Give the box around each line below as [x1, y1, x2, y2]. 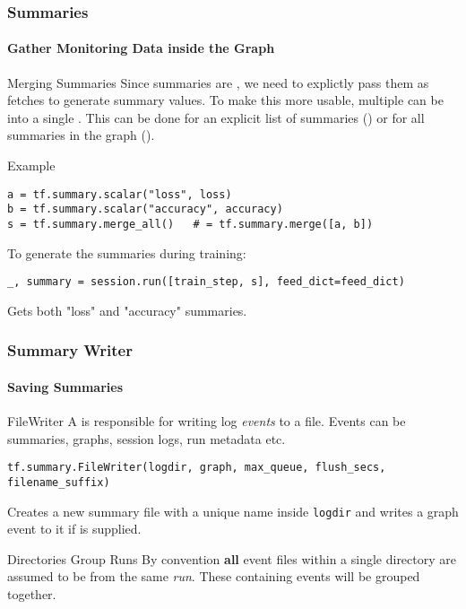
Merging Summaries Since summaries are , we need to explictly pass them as [7, 73, 429, 91]
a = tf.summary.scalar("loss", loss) [7, 187, 232, 201]
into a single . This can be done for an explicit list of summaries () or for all [7, 108, 425, 126]
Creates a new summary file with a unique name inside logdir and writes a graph [7, 501, 459, 520]
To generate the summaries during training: [7, 243, 246, 262]
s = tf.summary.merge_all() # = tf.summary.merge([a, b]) [7, 217, 374, 231]
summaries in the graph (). [7, 126, 155, 144]
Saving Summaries [7, 377, 124, 396]
